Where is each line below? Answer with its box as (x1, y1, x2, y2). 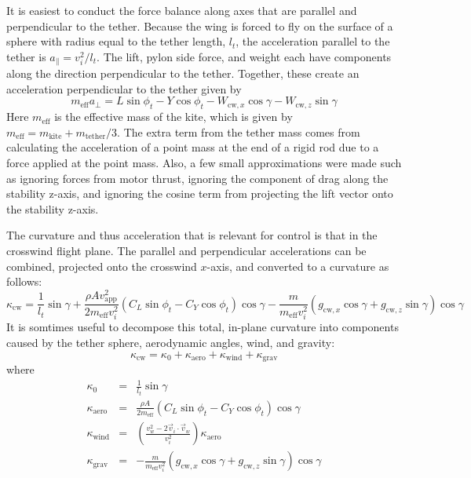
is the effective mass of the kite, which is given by (54, 108, 293, 125)
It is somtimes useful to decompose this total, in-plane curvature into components (6, 319, 399, 335)
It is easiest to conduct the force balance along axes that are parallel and (6, 2, 357, 18)
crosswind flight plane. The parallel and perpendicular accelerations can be (6, 242, 367, 258)
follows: (6, 273, 42, 290)
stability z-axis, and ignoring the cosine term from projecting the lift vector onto (6, 185, 393, 202)
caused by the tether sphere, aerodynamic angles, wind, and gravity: (6, 334, 335, 350)
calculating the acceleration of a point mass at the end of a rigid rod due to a (6, 139, 379, 155)
